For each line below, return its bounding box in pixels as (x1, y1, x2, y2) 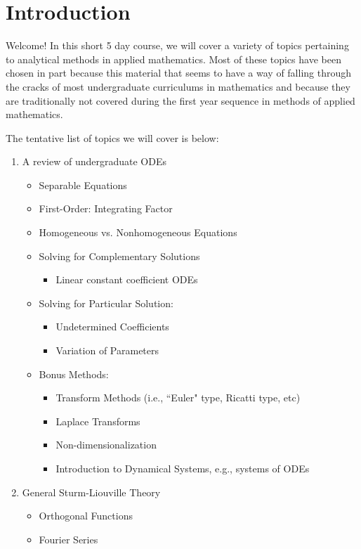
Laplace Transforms (55, 413, 140, 428)
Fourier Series (39, 531, 98, 546)
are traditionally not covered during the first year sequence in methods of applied (6, 93, 355, 108)
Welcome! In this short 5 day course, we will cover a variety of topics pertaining (6, 38, 349, 53)
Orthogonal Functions (39, 508, 133, 523)
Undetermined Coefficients (55, 319, 169, 334)
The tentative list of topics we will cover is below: (6, 130, 219, 145)
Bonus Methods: (39, 366, 109, 381)
